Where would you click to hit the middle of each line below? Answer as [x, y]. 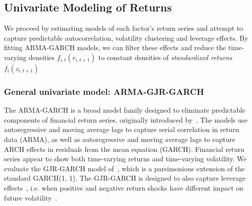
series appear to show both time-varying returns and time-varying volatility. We [126, 159]
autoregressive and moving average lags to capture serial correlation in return [122, 129]
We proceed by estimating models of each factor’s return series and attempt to [124, 28]
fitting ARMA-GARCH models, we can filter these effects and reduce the [115, 47]
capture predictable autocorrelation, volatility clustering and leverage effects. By [126, 37]
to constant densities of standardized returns [165, 57]
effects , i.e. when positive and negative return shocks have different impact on [124, 187]
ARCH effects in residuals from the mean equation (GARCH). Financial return [124, 149]
